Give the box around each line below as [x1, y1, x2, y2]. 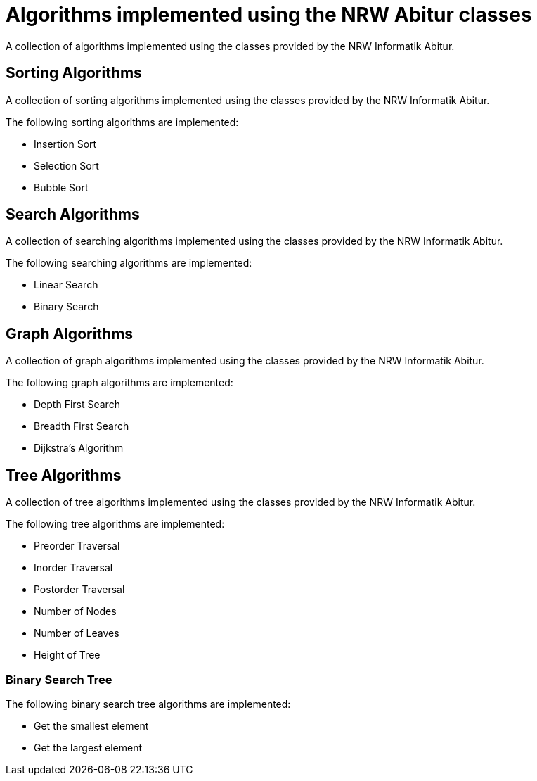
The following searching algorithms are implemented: [6, 257, 252, 269]
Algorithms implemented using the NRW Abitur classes [6, 3, 532, 27]
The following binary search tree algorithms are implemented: [6, 697, 291, 710]
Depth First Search [34, 398, 120, 411]
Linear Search [34, 279, 98, 291]
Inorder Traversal [34, 561, 113, 574]
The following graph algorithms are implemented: [6, 376, 233, 389]
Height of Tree [34, 649, 101, 661]
